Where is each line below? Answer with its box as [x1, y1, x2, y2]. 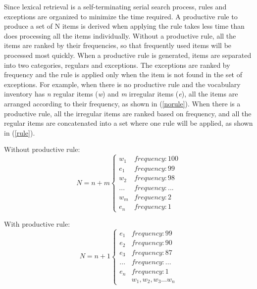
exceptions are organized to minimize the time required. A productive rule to [4, 11, 238, 21]
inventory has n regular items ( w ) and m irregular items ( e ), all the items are [4, 89, 238, 99]
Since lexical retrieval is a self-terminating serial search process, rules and [4, 1, 227, 11]
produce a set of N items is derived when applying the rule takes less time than [4, 21, 245, 31]
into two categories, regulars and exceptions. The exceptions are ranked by [4, 59, 230, 70]
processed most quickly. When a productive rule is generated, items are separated [4, 49, 252, 60]
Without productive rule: [4, 144, 80, 154]
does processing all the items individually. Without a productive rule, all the [4, 30, 236, 41]
